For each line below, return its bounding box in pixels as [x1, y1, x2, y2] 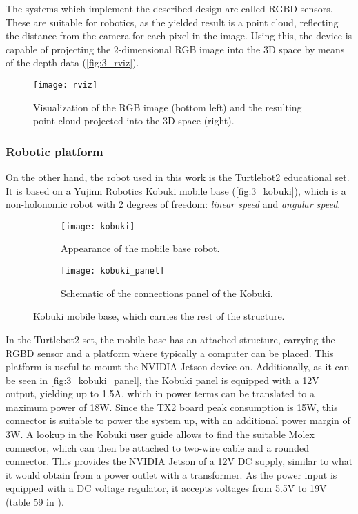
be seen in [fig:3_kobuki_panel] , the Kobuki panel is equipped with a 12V [6, 372, 319, 387]
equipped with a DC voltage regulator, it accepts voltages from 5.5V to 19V [6, 481, 327, 495]
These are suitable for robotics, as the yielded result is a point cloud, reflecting [6, 15, 339, 29]
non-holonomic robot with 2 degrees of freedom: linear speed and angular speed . [6, 197, 341, 211]
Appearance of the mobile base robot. [61, 241, 220, 256]
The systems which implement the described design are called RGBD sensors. [6, 1, 333, 15]
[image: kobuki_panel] [61, 266, 165, 276]
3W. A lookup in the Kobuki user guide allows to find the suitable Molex [6, 427, 315, 441]
